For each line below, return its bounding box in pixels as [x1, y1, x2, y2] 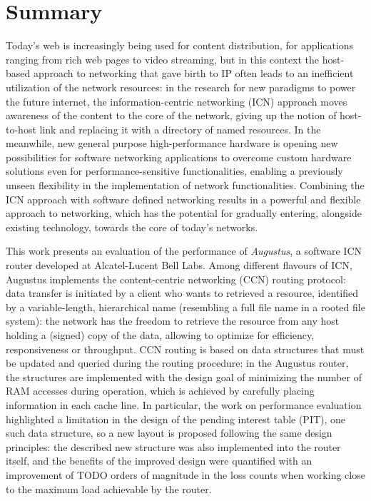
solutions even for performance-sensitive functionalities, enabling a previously [6, 163, 343, 178]
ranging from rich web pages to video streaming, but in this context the [6, 51, 320, 66]
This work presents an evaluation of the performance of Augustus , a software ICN [6, 243, 362, 258]
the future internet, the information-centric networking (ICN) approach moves [6, 93, 347, 108]
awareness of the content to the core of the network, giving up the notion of [6, 108, 337, 123]
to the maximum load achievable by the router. [6, 481, 212, 496]
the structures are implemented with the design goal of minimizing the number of [6, 369, 362, 384]
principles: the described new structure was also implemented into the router [6, 439, 341, 454]
